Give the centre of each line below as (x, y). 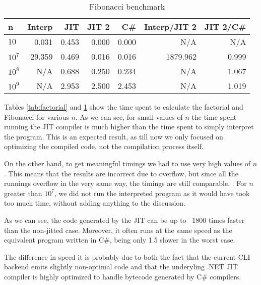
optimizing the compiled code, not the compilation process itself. (104, 146)
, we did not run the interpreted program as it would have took (152, 193)
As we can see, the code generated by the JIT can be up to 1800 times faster (124, 220)
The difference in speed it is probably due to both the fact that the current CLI (127, 256)
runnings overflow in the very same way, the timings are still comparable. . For (125, 183)
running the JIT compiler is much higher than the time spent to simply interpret (129, 127)
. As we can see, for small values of (129, 116)
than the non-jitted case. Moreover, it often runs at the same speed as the (118, 230)
